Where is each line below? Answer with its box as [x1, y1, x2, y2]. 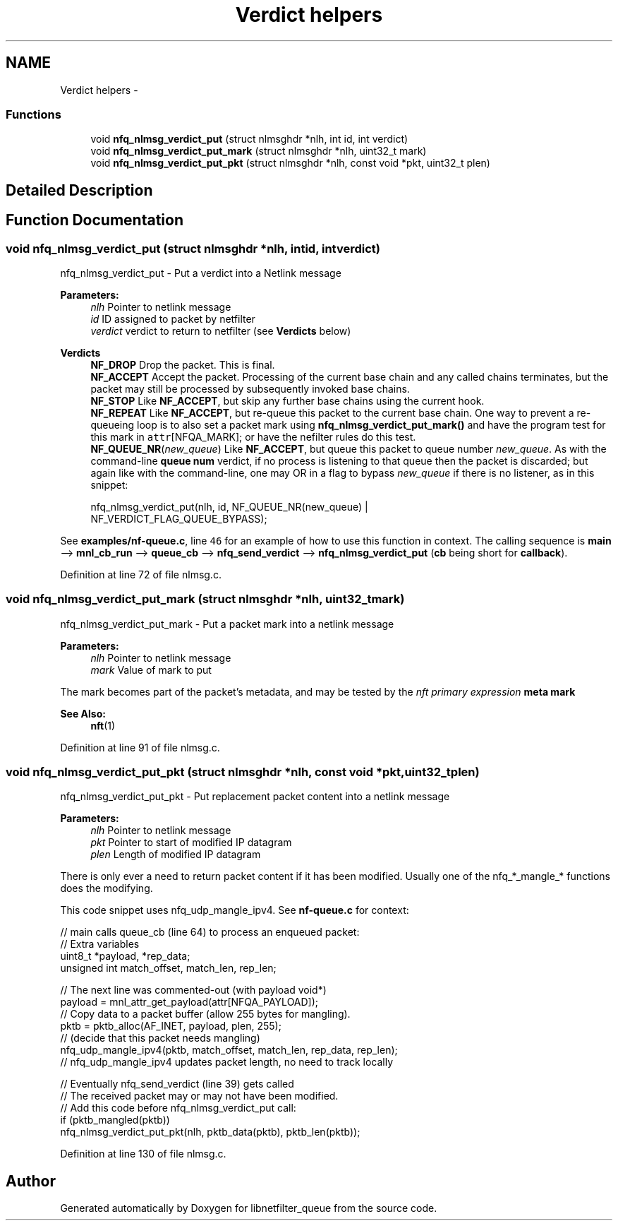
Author [6, 1172, 56, 1190]
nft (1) [90, 719, 116, 732]
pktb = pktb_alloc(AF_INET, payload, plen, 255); [60, 1020, 281, 1032]
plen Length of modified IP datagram [90, 848, 261, 861]
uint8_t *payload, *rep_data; [60, 950, 190, 963]
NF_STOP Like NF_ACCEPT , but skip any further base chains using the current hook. [90, 394, 485, 407]
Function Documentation [6, 211, 183, 230]
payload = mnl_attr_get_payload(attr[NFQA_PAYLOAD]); [60, 996, 319, 1008]
